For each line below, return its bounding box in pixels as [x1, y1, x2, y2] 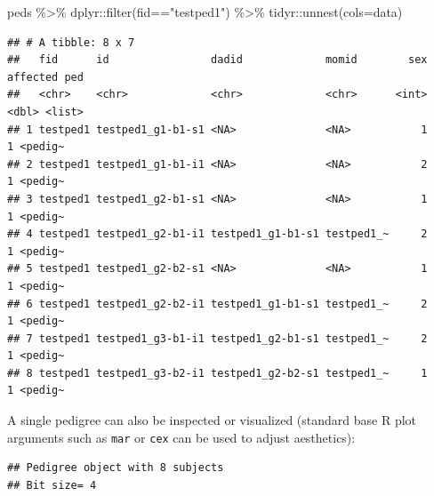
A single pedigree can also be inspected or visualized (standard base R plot [7, 411, 417, 429]
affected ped [7, 70, 84, 84]
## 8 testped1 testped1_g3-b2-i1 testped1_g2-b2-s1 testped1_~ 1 [7, 366, 428, 380]
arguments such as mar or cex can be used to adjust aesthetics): [7, 428, 356, 446]
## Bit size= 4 [7, 478, 97, 492]
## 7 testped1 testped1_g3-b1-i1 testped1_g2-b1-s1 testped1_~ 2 [7, 332, 428, 345]
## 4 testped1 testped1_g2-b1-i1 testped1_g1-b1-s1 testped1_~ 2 [7, 228, 428, 241]
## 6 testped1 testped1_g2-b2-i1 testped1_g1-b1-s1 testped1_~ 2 [7, 297, 428, 310]
